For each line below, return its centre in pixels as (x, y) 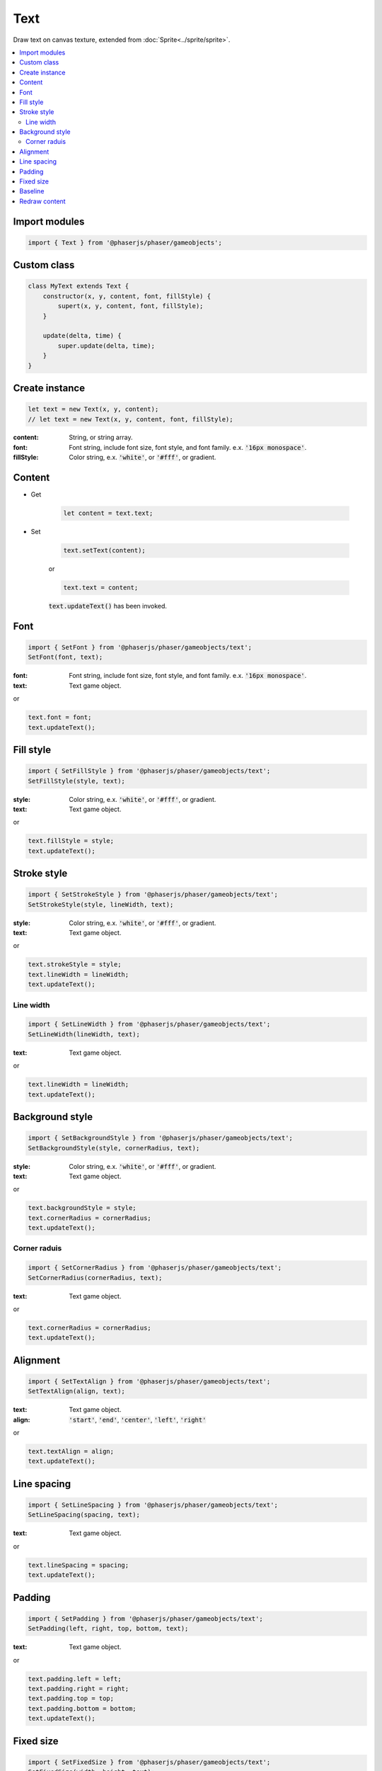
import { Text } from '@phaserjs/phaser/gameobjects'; (125, 242)
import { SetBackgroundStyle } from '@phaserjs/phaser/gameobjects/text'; (161, 1138)
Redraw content (43, 201)
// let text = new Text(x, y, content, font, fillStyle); (131, 419)
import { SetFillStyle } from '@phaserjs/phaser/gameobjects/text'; (149, 771)
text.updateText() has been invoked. (108, 606)
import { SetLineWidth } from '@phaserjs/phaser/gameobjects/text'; (149, 1024)
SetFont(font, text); (65, 657)
